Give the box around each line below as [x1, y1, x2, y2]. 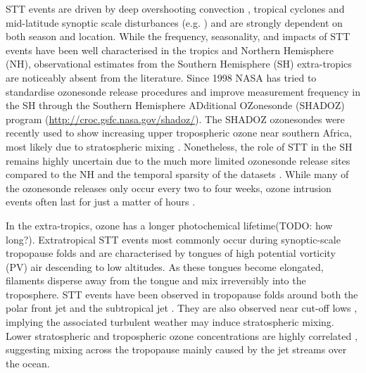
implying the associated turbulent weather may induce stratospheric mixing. [6, 315, 334, 329]
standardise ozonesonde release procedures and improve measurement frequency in [6, 84, 360, 99]
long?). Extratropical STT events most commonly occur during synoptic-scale [6, 232, 341, 246]
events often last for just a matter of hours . [6, 194, 196, 209]
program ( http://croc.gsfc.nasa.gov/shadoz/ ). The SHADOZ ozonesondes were [6, 111, 345, 126]
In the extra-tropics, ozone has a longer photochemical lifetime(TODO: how [6, 217, 333, 232]
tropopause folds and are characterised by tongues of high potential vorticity [6, 246, 336, 260]
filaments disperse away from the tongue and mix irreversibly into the [6, 273, 306, 288]
